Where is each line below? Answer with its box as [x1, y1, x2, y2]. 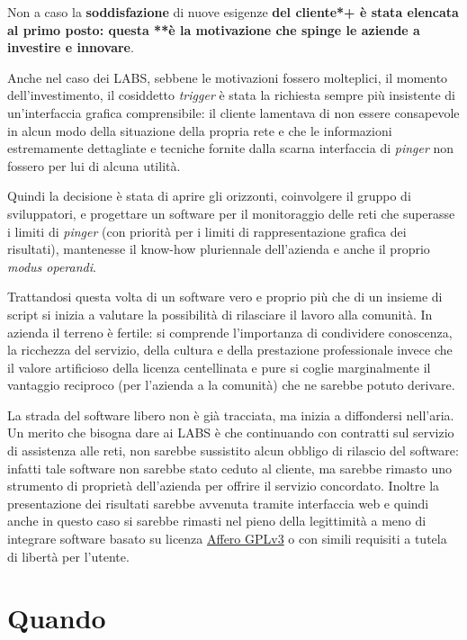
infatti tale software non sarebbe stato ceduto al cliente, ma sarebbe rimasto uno [7, 458, 453, 477]
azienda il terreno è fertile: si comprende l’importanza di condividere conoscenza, [7, 322, 453, 341]
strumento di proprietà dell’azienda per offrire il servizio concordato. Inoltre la [7, 476, 440, 495]
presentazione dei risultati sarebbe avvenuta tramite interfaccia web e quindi [7, 493, 429, 512]
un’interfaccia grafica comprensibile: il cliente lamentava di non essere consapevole [7, 103, 460, 122]
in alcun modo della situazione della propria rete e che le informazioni [7, 121, 392, 140]
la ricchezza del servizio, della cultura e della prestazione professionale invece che [7, 340, 453, 359]
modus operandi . [7, 257, 96, 275]
